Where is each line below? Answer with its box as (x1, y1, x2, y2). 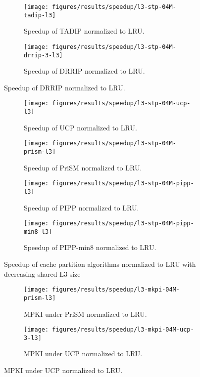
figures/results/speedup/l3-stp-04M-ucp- (52, 100, 191, 107)
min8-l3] (24, 228, 52, 235)
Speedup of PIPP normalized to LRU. (24, 202, 139, 212)
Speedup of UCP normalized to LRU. (24, 122, 137, 132)
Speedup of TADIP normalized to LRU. (24, 26, 145, 36)
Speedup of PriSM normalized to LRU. (24, 162, 142, 172)
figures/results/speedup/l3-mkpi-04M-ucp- (52, 326, 194, 334)
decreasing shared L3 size (4, 268, 81, 279)
